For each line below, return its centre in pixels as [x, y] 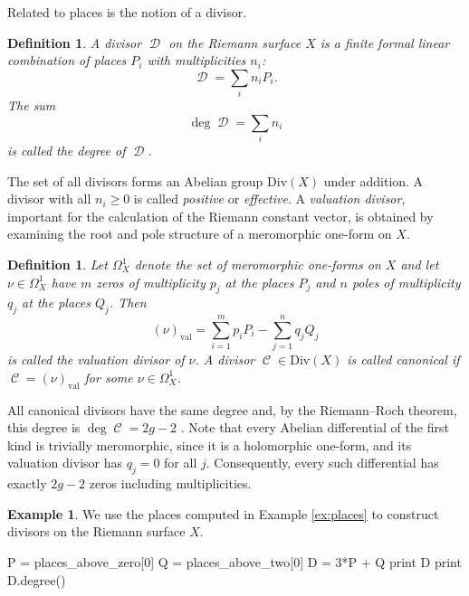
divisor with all [49, 199]
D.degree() [37, 579]
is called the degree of [67, 151]
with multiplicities [196, 60]
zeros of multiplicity [151, 282]
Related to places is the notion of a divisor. [127, 12]
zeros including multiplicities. [170, 483]
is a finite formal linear [385, 42]
